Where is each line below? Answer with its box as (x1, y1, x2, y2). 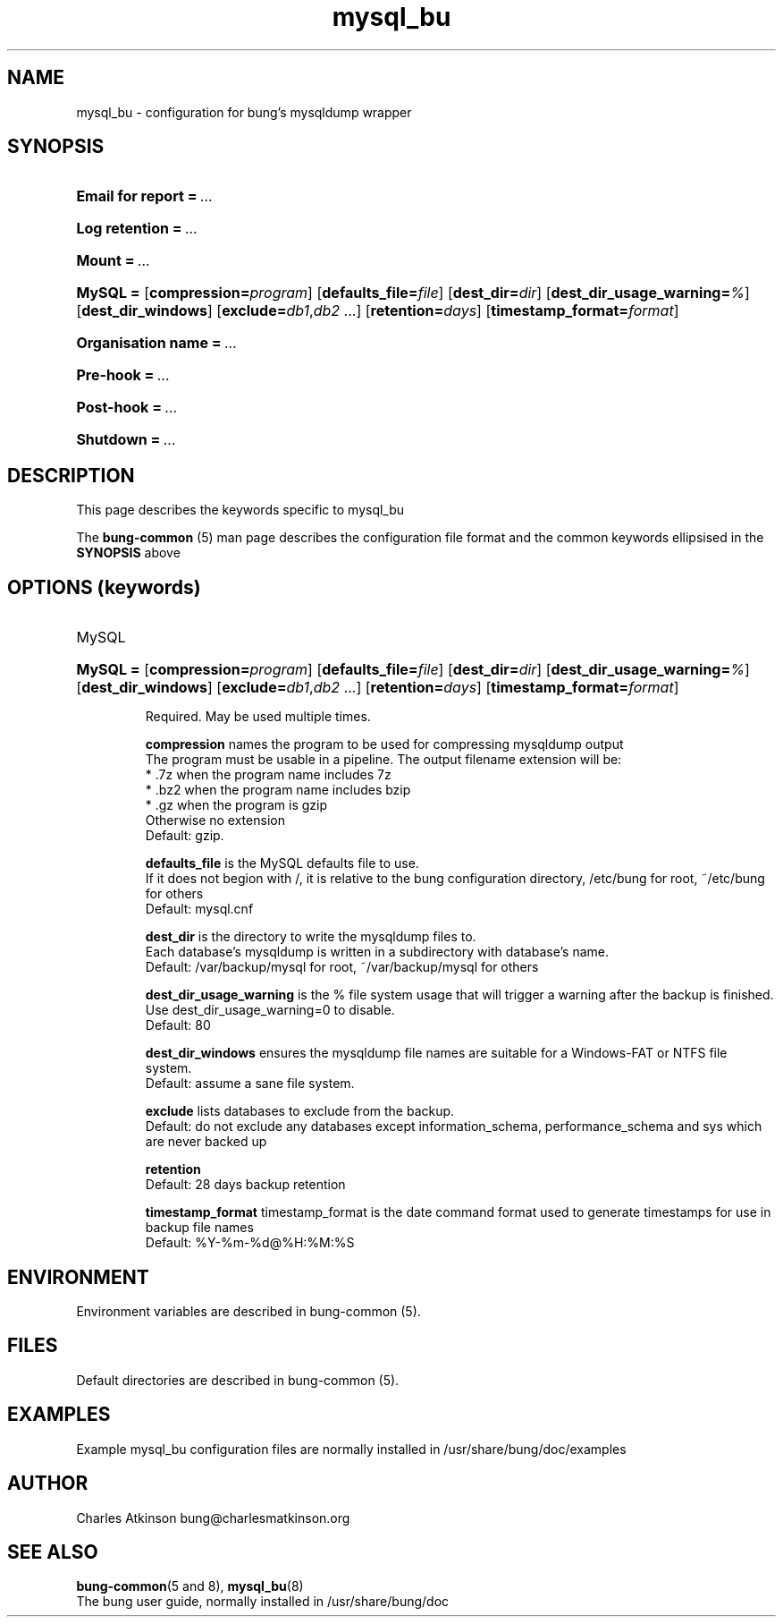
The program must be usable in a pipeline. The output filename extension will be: (145, 752, 622, 768)
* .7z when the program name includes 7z (145, 767, 391, 783)
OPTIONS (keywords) (7, 575, 201, 599)
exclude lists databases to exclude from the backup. (145, 1103, 455, 1119)
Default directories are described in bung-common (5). (76, 1372, 400, 1388)
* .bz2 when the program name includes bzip (145, 782, 411, 798)
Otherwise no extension (145, 812, 285, 829)
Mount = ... (76, 251, 151, 270)
